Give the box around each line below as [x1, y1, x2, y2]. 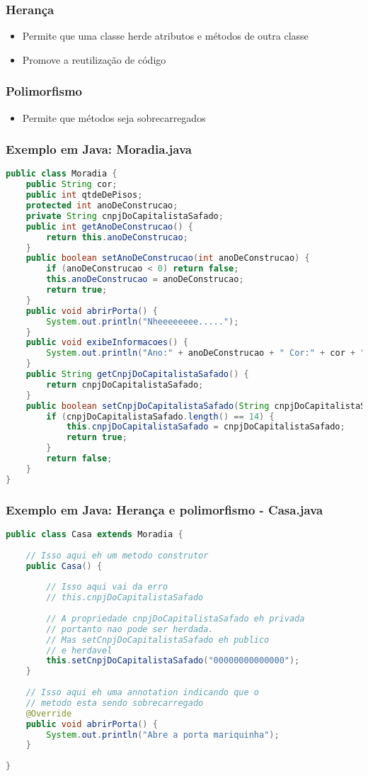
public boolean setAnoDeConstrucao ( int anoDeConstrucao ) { [25, 253, 310, 264]
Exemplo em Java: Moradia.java [6, 140, 192, 158]
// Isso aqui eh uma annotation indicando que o [25, 687, 259, 698]
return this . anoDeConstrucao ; [46, 232, 188, 242]
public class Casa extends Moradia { [6, 529, 183, 539]
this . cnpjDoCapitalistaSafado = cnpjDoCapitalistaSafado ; [66, 422, 345, 432]
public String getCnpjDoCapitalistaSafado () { [25, 369, 249, 380]
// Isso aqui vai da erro [46, 582, 168, 592]
